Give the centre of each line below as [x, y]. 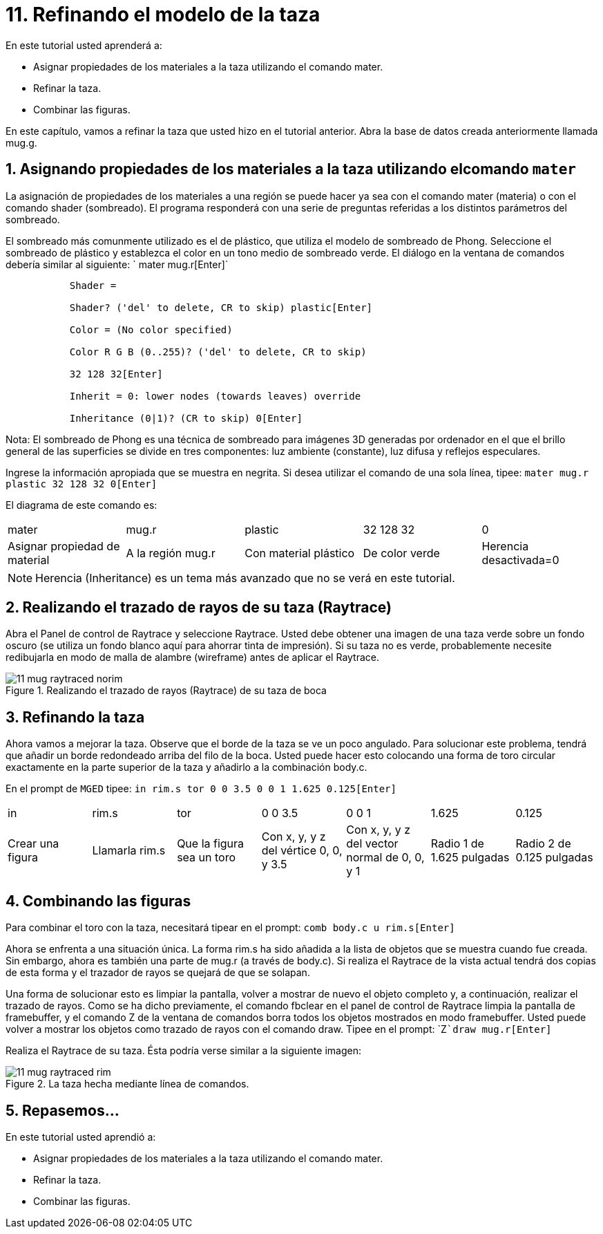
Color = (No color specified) [151, 329]
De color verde [401, 553]
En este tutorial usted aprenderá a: [84, 45]
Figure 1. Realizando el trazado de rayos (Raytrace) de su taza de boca [166, 691]
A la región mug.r [171, 553]
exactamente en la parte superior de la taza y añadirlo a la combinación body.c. [186, 767]
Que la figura [211, 844]
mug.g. [21, 142]
